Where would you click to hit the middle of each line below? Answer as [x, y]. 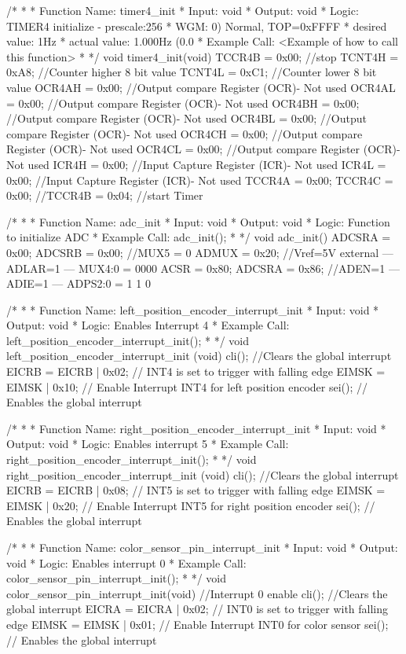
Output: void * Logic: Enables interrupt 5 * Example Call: [148, 444]
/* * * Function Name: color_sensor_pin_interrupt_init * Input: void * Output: [202, 547]
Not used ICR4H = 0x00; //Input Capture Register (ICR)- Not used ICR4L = [196, 164]
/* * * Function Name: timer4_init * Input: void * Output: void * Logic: [183, 10]
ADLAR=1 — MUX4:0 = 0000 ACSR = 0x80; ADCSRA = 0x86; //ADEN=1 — [203, 268]
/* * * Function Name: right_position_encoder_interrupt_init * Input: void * [196, 428]
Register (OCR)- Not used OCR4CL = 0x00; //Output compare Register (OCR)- [203, 149]
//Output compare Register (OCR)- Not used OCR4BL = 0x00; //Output [187, 118]
